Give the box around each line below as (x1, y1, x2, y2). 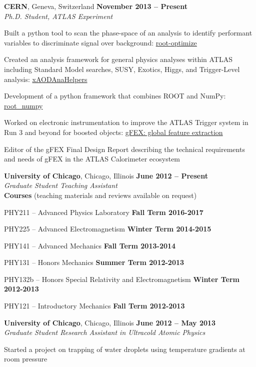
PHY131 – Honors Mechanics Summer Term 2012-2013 (4, 257, 184, 267)
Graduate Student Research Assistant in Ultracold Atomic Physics (4, 327, 205, 337)
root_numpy (4, 100, 43, 110)
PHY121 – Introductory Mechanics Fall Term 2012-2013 (4, 300, 185, 311)
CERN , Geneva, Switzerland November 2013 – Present (4, 1, 187, 11)
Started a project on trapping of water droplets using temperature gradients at (4, 343, 245, 354)
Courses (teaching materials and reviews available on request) (4, 189, 197, 200)
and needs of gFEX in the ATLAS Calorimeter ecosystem (4, 153, 180, 164)
